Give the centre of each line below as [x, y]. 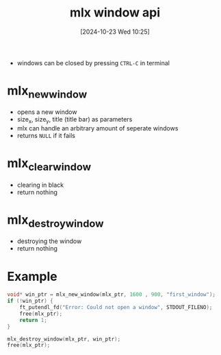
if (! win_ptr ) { [30, 301]
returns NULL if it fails [46, 136]
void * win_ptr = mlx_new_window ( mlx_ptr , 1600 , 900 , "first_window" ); [111, 295]
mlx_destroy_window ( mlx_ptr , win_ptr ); [64, 339]
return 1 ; [34, 320]
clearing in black [40, 185]
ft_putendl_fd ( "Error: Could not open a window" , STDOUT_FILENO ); [116, 308]
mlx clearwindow [49, 165]
